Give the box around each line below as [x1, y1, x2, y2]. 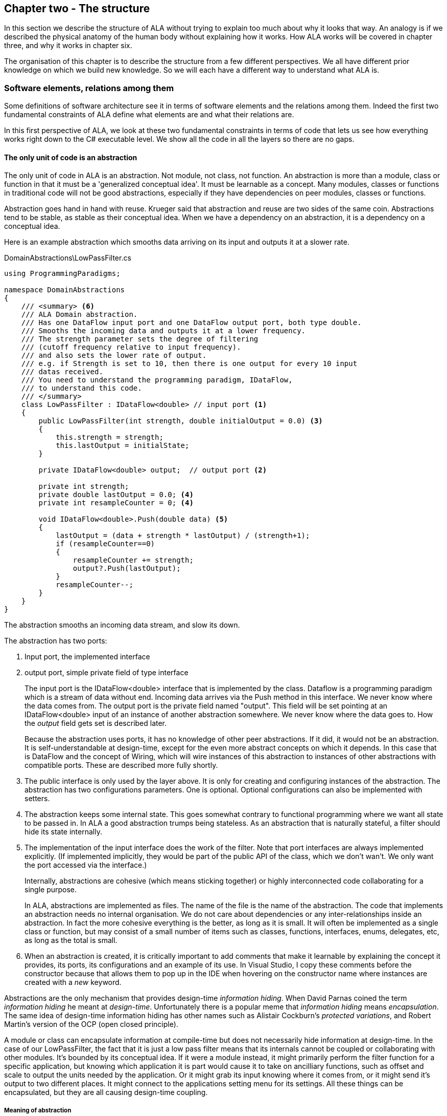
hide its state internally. [25, 827, 102, 836]
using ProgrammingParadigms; [4, 269, 121, 278]
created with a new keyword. [25, 978, 122, 987]
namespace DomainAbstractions [4, 286, 125, 294]
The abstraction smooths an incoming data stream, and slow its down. [4, 620, 240, 630]
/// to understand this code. [21, 384, 142, 393]
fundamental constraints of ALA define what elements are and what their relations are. [4, 110, 294, 119]
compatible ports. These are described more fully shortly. [25, 761, 218, 770]
